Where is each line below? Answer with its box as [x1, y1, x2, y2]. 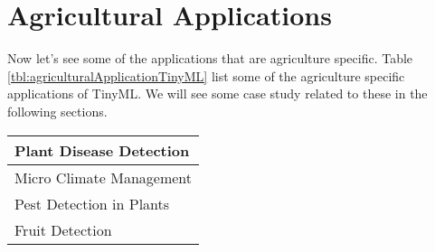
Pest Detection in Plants [14, 192, 170, 214]
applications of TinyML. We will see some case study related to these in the [7, 84, 428, 103]
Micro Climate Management [14, 166, 193, 188]
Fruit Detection [14, 219, 112, 240]
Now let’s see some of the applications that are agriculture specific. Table [7, 49, 413, 68]
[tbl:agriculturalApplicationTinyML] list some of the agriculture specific [7, 66, 405, 85]
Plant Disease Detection [14, 139, 190, 161]
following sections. [7, 101, 108, 120]
